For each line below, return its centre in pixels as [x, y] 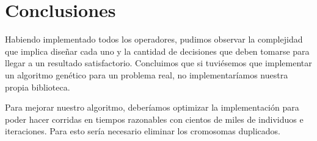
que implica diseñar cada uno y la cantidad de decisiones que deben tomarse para [157, 51]
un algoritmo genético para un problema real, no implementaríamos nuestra [147, 74]
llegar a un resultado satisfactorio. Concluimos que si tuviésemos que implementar [158, 63]
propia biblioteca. [38, 87]
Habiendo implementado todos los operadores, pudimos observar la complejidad [154, 39]
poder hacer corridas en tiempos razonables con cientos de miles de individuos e [154, 119]
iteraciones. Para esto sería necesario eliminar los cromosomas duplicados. [143, 131]
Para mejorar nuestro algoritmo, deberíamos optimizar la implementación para [152, 107]
